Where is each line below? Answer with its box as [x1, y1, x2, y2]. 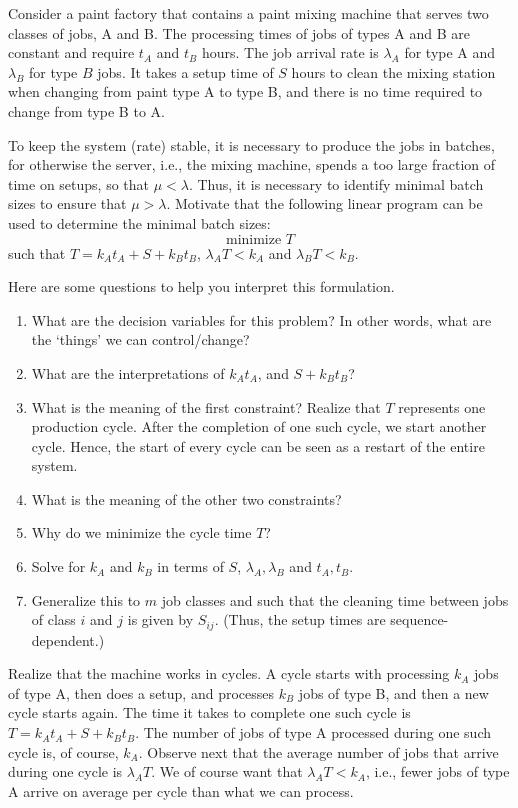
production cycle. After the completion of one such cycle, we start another [31, 416, 487, 437]
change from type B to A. [8, 100, 165, 121]
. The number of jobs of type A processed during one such [135, 722, 491, 743]
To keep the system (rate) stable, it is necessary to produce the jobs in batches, [8, 134, 495, 155]
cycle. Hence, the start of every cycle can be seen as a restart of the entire [31, 435, 485, 456]
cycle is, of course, [8, 741, 119, 762]
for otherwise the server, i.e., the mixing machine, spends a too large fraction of [8, 154, 496, 175]
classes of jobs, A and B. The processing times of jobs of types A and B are [8, 22, 470, 43]
